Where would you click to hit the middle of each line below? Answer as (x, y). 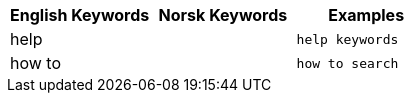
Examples (366, 15)
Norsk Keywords (223, 15)
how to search (347, 63)
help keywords (347, 39)
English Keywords (80, 15)
